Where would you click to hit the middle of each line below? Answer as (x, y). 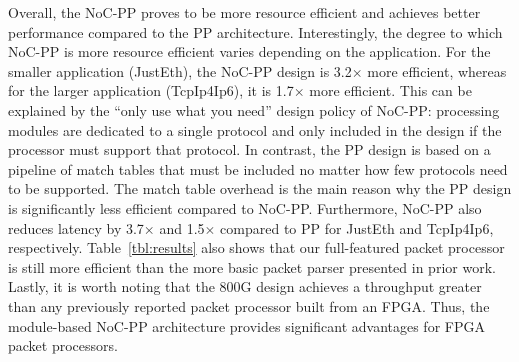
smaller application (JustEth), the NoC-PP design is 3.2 (180, 70)
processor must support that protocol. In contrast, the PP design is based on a (249, 149)
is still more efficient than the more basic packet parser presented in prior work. (252, 266)
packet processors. (63, 345)
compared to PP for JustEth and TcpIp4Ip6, (357, 227)
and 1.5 (182, 227)
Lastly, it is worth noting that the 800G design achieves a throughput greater (245, 286)
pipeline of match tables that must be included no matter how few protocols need (258, 168)
